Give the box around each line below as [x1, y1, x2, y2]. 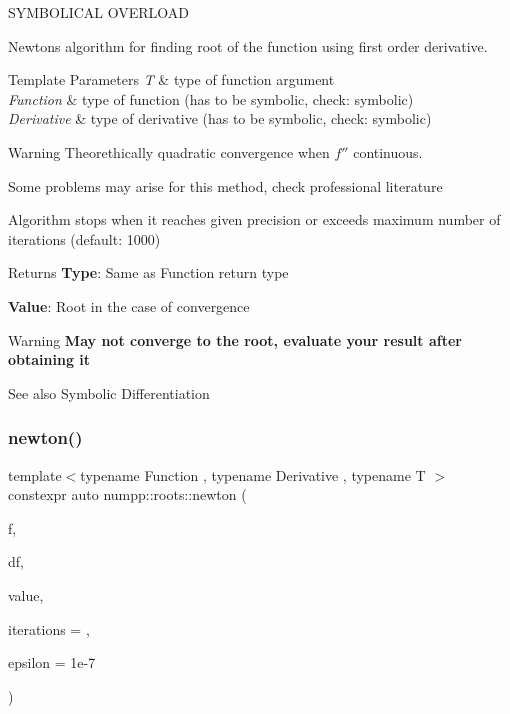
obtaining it [8, 349, 91, 370]
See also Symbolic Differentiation [8, 382, 210, 403]
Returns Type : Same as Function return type [8, 262, 289, 283]
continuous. [353, 141, 423, 162]
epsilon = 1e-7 [8, 652, 96, 673]
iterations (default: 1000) [8, 228, 161, 249]
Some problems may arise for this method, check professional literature [8, 175, 443, 196]
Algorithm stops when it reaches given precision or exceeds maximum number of [8, 209, 501, 230]
